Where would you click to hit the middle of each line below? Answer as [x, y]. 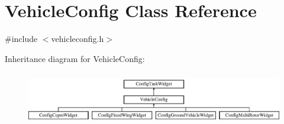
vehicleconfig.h [78, 39]
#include [21, 39]
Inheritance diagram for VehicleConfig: [75, 58]
